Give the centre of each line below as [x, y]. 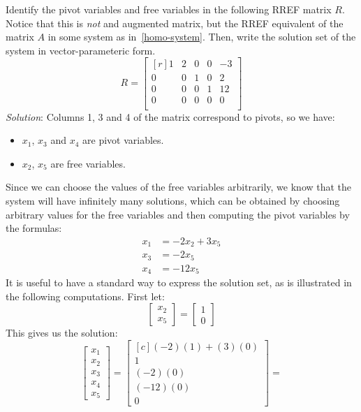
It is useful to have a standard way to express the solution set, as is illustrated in [179, 282]
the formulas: [34, 228]
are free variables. [88, 163]
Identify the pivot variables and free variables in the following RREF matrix [169, 9]
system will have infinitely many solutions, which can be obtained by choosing [173, 200]
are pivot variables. [123, 140]
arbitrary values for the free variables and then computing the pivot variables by [178, 214]
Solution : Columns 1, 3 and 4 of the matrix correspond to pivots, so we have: [170, 116]
